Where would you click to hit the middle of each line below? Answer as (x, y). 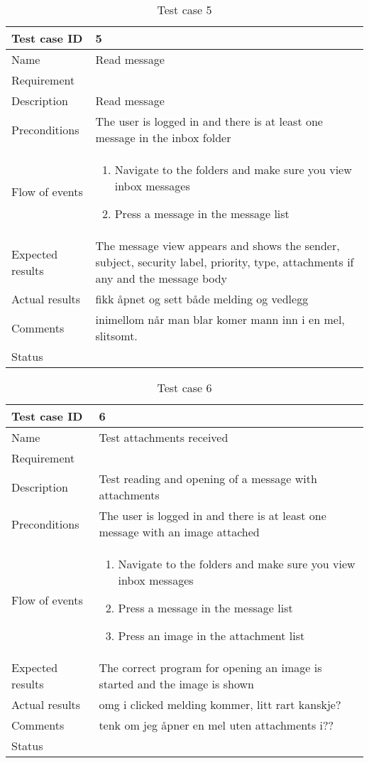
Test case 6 (184, 388)
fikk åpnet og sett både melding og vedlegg (202, 299)
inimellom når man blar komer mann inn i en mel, (220, 319)
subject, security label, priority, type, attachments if (225, 262)
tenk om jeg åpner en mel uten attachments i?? (216, 725)
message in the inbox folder (163, 137)
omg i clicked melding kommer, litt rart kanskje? (220, 704)
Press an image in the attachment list (211, 635)
